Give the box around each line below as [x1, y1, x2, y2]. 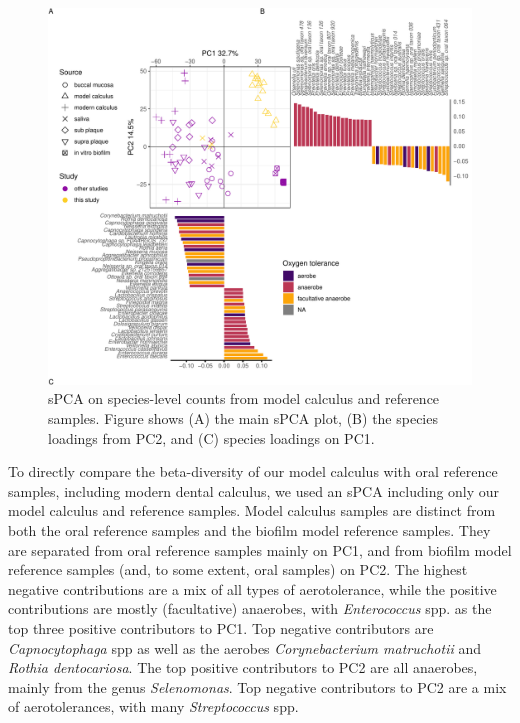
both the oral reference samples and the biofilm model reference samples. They [8, 519, 491, 540]
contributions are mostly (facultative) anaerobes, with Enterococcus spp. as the [8, 598, 492, 619]
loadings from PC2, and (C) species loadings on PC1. [48, 427, 375, 448]
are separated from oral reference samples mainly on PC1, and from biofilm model [8, 539, 512, 560]
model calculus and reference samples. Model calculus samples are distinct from [8, 500, 496, 521]
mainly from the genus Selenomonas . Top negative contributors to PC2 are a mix [8, 676, 507, 697]
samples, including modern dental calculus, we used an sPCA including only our [8, 480, 500, 501]
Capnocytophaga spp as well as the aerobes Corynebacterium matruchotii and [8, 637, 481, 658]
